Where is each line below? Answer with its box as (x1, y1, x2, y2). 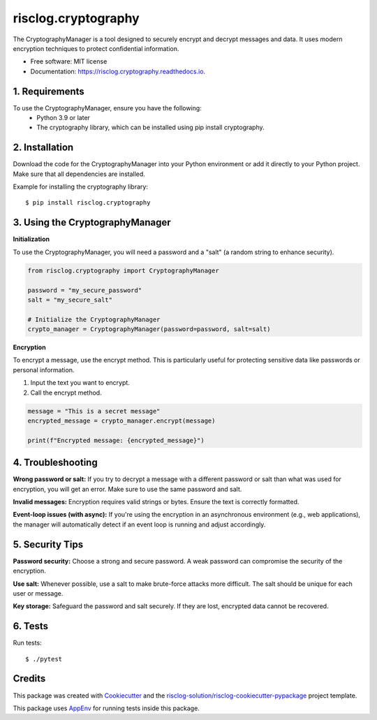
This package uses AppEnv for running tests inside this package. (13, 704, 200, 712)
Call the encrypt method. (30, 388, 102, 397)
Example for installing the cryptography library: (13, 182, 148, 191)
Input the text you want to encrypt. (30, 379, 131, 387)
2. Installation (13, 142, 74, 154)
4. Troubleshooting (13, 457, 98, 469)
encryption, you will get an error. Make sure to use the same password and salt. (13, 485, 242, 493)
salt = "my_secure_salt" (27, 295, 113, 304)
